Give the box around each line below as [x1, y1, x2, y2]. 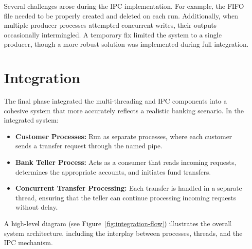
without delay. [15, 202, 58, 212]
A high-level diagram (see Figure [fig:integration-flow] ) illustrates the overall [4, 218, 232, 229]
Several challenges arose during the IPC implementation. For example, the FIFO [4, 1, 244, 11]
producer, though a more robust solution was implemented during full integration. [4, 39, 249, 49]
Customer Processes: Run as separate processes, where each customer [15, 131, 232, 141]
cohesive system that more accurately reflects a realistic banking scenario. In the [4, 105, 244, 115]
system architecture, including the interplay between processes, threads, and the [4, 228, 243, 238]
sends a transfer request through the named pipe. [15, 141, 162, 151]
